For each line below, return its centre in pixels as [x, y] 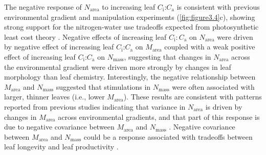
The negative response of [43, 7]
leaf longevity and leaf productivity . [61, 147]
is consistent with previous [218, 7]
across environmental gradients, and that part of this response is [159, 117]
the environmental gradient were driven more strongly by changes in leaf [118, 67]
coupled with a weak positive [210, 47]
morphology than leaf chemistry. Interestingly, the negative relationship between [130, 77]
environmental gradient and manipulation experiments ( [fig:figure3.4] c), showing [130, 17]
